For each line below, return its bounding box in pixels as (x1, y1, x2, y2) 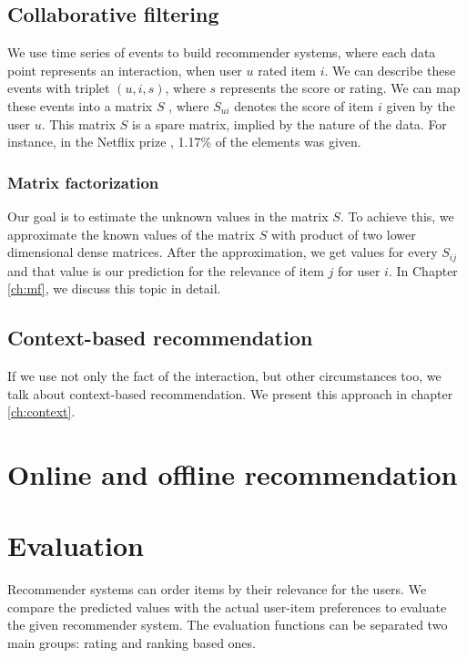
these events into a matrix (7, 96, 153, 115)
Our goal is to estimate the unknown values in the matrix (7, 206, 329, 225)
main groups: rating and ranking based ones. (7, 633, 256, 653)
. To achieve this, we (340, 206, 454, 225)
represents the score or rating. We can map (219, 78, 461, 98)
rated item (258, 60, 316, 79)
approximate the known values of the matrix (7, 224, 255, 243)
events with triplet (7, 78, 110, 98)
